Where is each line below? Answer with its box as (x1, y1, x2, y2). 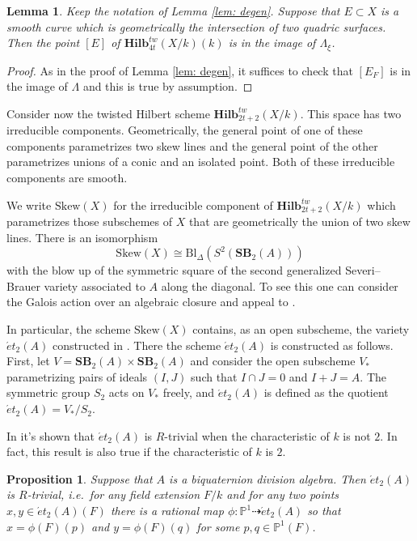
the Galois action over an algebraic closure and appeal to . (6, 293, 296, 310)
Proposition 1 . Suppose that (6, 470, 153, 487)
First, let (6, 352, 50, 369)
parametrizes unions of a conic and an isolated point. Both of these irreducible (6, 153, 395, 170)
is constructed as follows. (270, 336, 394, 353)
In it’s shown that (6, 427, 95, 444)
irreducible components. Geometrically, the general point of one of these (6, 121, 363, 138)
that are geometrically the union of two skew (188, 213, 411, 230)
